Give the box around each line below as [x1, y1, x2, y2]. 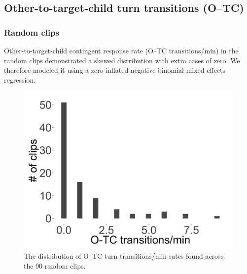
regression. [4, 74, 36, 85]
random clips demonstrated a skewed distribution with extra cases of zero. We [4, 55, 240, 65]
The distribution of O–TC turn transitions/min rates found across [24, 250, 224, 261]
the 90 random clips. [24, 260, 86, 271]
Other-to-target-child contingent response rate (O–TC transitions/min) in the [4, 46, 239, 55]
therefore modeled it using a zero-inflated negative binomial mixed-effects [4, 65, 226, 75]
